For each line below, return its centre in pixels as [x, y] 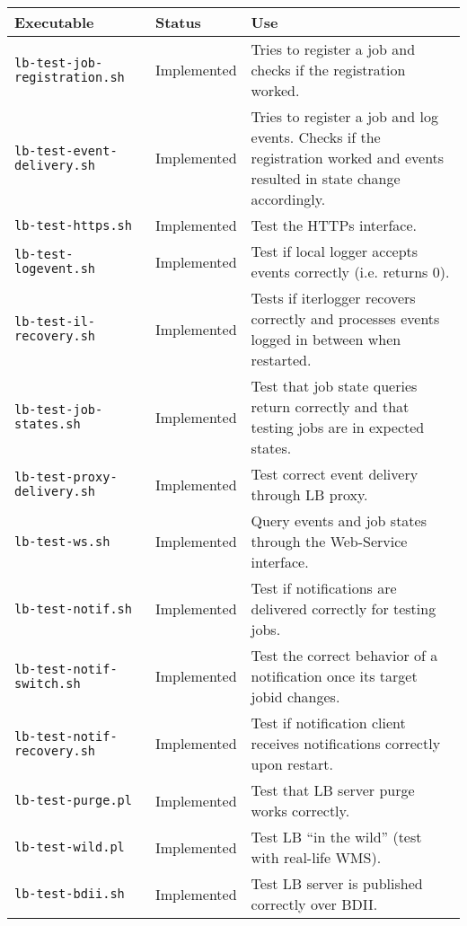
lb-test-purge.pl [73, 800]
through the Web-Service [329, 541]
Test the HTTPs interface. [334, 225]
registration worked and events [348, 158]
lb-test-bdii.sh [70, 894]
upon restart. [292, 764]
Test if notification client [328, 723]
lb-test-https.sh [73, 225]
